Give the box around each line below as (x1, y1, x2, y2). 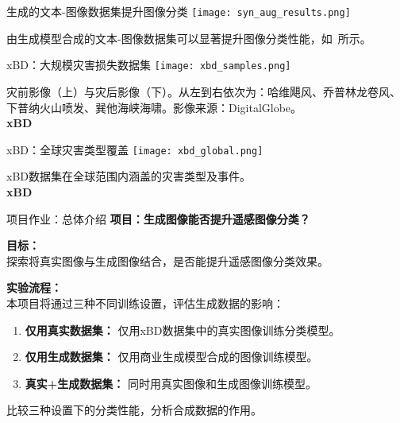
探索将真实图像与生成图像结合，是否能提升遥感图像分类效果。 (6, 252, 329, 269)
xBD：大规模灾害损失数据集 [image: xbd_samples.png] (6, 56, 291, 73)
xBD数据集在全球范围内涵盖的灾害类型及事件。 (6, 168, 251, 184)
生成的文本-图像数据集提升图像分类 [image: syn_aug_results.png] (6, 3, 351, 19)
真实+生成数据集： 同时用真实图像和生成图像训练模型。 (25, 374, 317, 391)
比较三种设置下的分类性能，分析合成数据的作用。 (6, 402, 262, 418)
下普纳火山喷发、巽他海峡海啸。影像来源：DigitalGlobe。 (6, 99, 302, 115)
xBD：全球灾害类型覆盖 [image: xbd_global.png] (6, 141, 263, 157)
